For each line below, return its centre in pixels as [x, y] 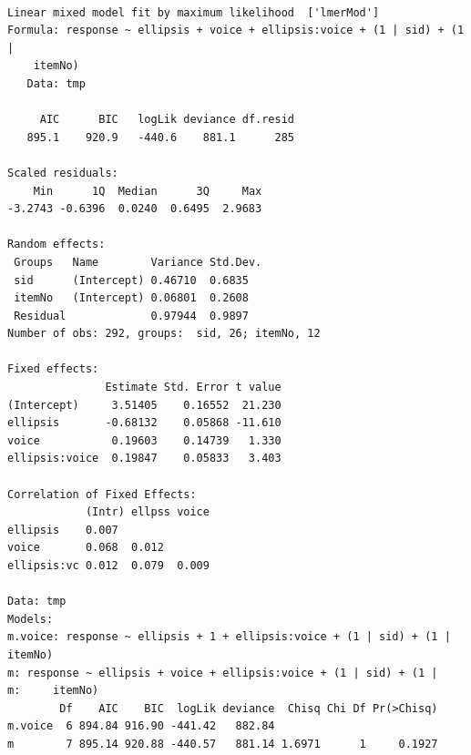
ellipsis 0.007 [63, 530]
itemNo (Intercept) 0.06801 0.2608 [131, 298]
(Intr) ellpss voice [147, 512]
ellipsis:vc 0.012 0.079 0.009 [108, 566]
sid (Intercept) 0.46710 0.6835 [131, 280]
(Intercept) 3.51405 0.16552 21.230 [144, 405]
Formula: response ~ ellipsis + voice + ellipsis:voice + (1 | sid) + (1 [236, 31]
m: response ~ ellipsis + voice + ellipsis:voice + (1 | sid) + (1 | [223, 673]
